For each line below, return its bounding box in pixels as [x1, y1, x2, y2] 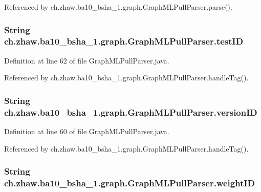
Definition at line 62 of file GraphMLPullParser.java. [4, 55, 169, 66]
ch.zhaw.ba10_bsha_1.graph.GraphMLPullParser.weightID [4, 177, 255, 189]
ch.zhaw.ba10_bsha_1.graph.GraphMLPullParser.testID [4, 35, 244, 48]
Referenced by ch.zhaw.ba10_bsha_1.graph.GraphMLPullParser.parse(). [4, 2, 232, 12]
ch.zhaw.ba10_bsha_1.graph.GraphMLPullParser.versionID [4, 105, 257, 118]
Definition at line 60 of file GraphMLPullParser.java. [4, 126, 169, 137]
